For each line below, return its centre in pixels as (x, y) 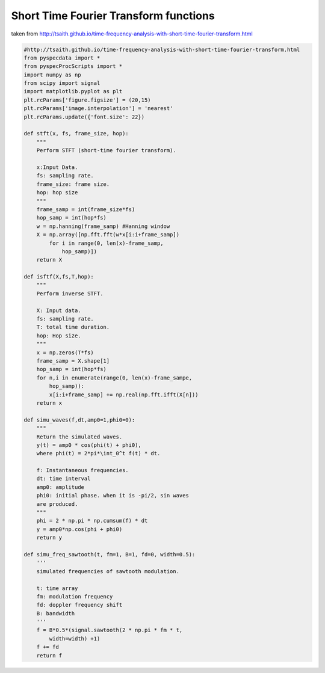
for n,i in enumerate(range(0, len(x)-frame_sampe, (114, 378)
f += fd (48, 647)
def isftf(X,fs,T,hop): (59, 277)
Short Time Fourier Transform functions (113, 16)
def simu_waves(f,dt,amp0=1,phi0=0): (79, 420)
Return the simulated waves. (79, 437)
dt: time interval (63, 479)
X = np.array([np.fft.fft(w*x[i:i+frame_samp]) (108, 235)
